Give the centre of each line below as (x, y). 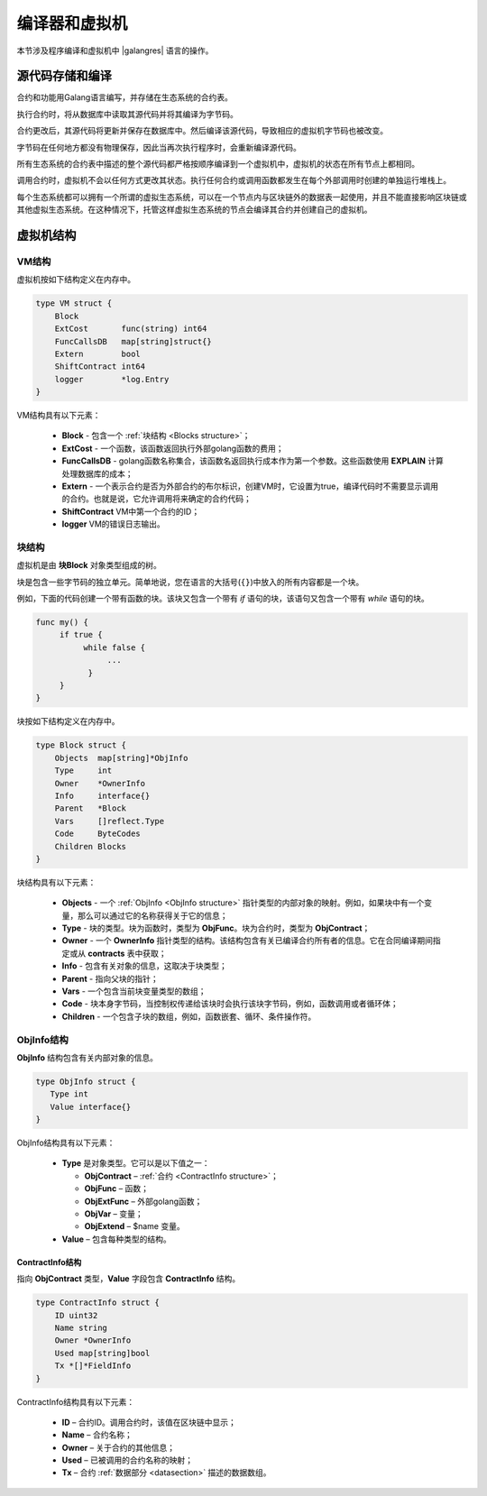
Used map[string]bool (102, 1353)
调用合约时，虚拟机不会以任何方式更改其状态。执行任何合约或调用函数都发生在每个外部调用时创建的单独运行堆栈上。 (234, 180)
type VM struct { (74, 303)
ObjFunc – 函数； (116, 1189)
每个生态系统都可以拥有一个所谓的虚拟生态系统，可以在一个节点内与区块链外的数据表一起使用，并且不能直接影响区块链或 (242, 197)
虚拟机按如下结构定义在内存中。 (76, 280)
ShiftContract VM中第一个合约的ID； (131, 511)
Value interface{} (91, 1106)
